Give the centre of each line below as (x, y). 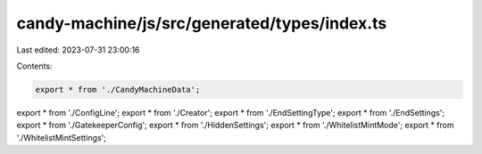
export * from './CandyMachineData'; (118, 89)
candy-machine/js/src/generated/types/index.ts (202, 23)
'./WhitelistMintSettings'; (62, 137)
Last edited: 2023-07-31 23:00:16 (78, 50)
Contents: (34, 66)
